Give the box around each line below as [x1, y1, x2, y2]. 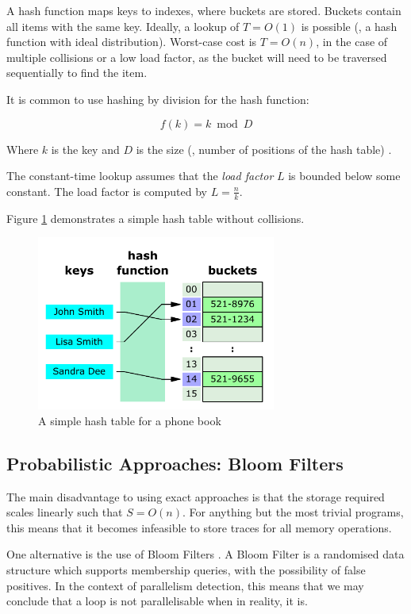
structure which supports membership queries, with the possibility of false [6, 562, 366, 578]
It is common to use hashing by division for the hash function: [6, 90, 309, 107]
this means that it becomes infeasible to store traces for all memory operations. [6, 519, 392, 535]
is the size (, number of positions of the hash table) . [136, 140, 392, 157]
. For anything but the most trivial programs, [182, 504, 404, 520]
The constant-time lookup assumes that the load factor [6, 167, 274, 184]
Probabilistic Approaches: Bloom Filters [6, 451, 344, 475]
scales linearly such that [6, 504, 123, 520]
